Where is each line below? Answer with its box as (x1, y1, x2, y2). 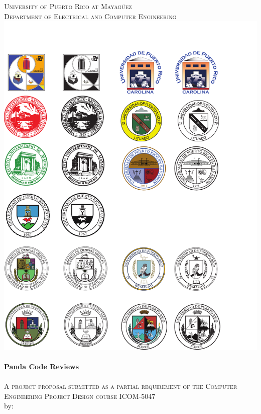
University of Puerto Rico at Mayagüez (4, 1, 132, 11)
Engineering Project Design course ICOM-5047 (4, 390, 156, 401)
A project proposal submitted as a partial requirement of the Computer (4, 381, 237, 391)
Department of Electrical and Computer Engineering (4, 11, 177, 21)
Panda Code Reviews (4, 361, 79, 371)
